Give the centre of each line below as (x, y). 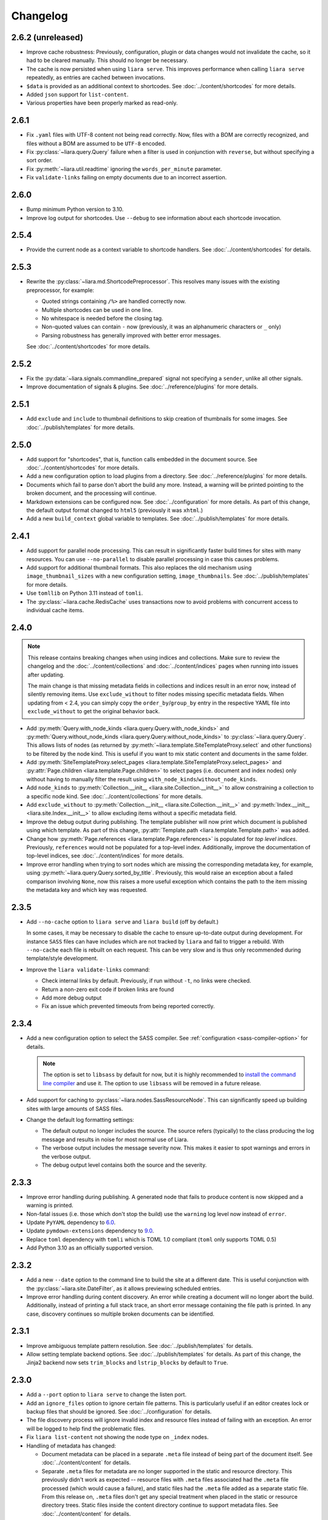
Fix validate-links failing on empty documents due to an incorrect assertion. (127, 178)
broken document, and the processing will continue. (91, 493)
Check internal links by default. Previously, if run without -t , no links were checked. (146, 981)
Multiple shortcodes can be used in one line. (97, 309)
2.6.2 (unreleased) (47, 37)
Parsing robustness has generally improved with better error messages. (131, 335)
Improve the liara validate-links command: (88, 969)
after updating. (46, 674)
